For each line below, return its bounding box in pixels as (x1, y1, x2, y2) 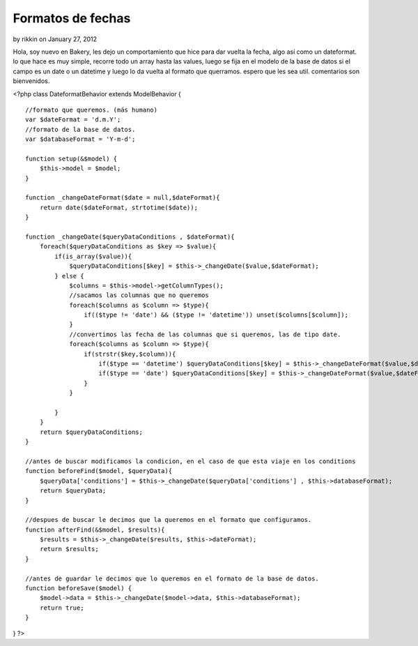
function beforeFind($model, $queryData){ (25, 467, 173, 475)
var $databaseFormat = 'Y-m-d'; (25, 135, 136, 143)
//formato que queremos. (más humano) (25, 105, 158, 114)
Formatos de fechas (13, 10, 131, 26)
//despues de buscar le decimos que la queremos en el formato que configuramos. (25, 516, 312, 524)
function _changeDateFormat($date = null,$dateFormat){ (25, 194, 220, 202)
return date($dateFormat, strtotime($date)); (39, 203, 199, 211)
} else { (54, 272, 84, 280)
